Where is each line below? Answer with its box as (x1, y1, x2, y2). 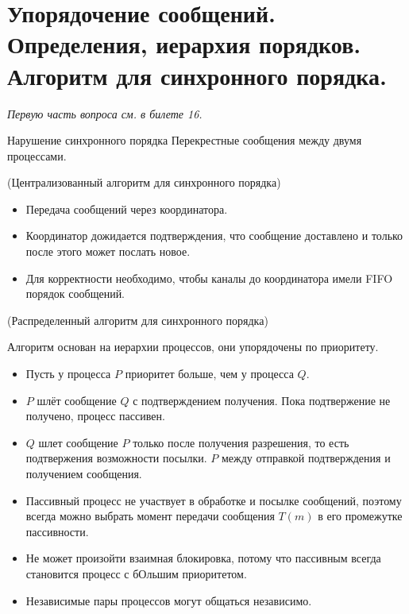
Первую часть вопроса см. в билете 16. (7, 105, 203, 122)
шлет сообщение (38, 434, 118, 450)
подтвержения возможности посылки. (25, 450, 207, 466)
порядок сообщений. (25, 285, 125, 302)
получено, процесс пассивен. (25, 407, 165, 424)
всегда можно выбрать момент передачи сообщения (25, 508, 275, 524)
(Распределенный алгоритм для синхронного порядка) (7, 311, 268, 328)
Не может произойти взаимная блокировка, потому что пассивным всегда (25, 550, 381, 566)
